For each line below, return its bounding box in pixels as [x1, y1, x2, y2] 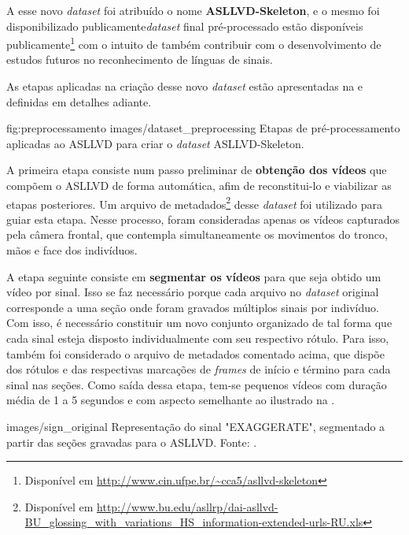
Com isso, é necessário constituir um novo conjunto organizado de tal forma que [6, 314, 392, 331]
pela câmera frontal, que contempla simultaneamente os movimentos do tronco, [6, 226, 388, 243]
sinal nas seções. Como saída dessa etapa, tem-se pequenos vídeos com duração [6, 376, 387, 392]
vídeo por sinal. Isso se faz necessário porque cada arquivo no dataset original [6, 284, 379, 300]
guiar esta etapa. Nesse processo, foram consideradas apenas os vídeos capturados [6, 210, 400, 227]
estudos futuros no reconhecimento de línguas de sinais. [6, 51, 273, 68]
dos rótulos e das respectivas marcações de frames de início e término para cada [6, 361, 391, 377]
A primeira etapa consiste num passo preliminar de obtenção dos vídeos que [6, 162, 387, 178]
